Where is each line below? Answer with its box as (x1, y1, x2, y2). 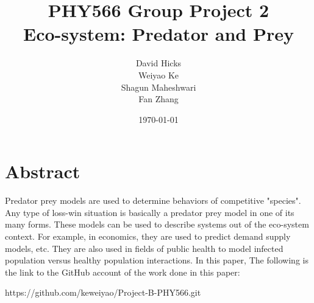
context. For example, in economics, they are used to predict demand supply (5, 230, 291, 242)
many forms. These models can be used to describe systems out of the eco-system (5, 218, 309, 231)
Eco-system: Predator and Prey (23, 21, 294, 46)
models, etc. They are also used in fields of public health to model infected (5, 242, 284, 254)
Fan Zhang (138, 92, 179, 105)
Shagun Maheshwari (121, 80, 196, 93)
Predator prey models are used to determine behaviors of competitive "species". (5, 194, 301, 207)
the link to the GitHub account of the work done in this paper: (5, 265, 240, 278)
